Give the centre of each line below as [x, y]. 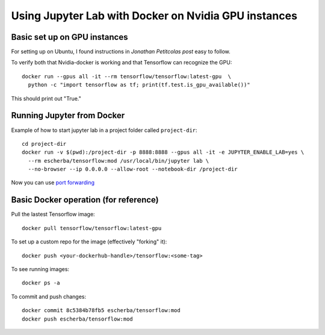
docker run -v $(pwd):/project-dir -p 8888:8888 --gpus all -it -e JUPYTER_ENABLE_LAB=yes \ [163, 152]
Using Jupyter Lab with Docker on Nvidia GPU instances [154, 16]
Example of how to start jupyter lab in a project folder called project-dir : [104, 130]
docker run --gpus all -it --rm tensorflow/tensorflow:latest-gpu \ [127, 76]
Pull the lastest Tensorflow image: [53, 214]
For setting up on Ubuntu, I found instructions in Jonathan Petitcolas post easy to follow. [121, 52]
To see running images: [40, 269]
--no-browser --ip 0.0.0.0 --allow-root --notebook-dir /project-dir [133, 169]
